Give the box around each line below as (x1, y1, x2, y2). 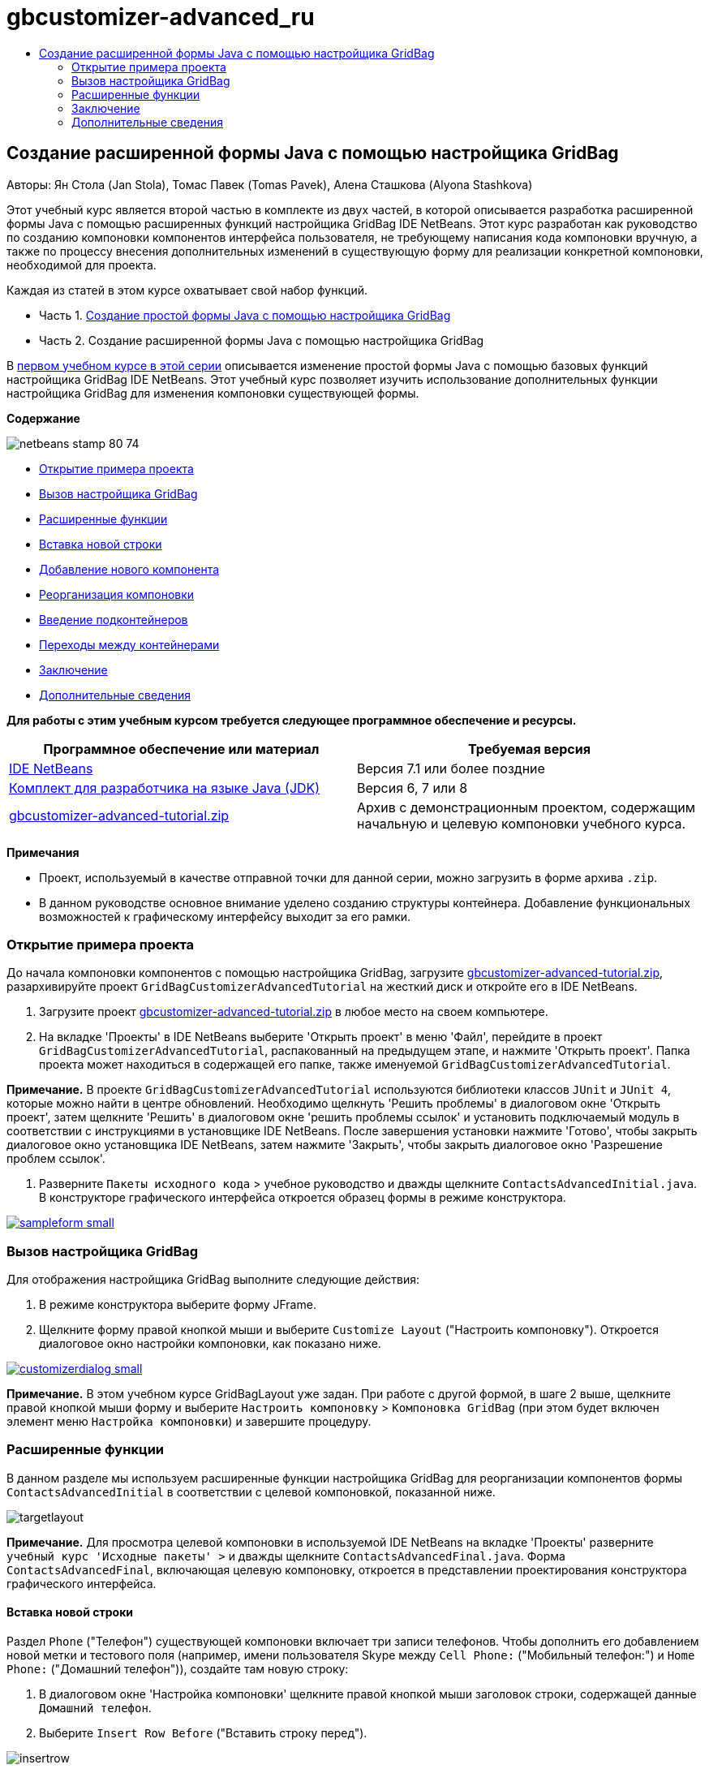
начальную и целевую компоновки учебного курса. (357, 815, 686, 832)
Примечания (6, 845, 79, 859)
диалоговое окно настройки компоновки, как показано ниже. (39, 1336, 381, 1351)
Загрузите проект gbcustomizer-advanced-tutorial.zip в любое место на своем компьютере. (39, 1005, 548, 1019)
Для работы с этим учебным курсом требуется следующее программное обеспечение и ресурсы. (6, 712, 577, 727)
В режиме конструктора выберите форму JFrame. (39, 1298, 316, 1312)
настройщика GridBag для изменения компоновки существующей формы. (6, 385, 419, 400)
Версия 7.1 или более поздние (357, 760, 545, 777)
